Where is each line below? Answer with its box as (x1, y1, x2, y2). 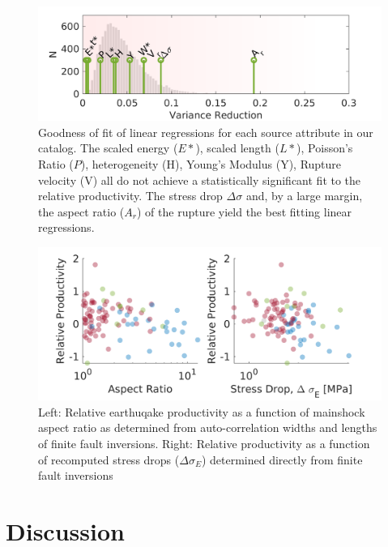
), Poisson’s (296, 139, 353, 156)
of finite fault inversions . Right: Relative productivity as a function (38, 434, 370, 451)
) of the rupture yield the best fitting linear (136, 203, 352, 220)
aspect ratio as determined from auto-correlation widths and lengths (38, 419, 377, 436)
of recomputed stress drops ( (38, 451, 180, 468)
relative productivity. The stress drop (38, 187, 223, 204)
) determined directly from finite (201, 451, 363, 468)
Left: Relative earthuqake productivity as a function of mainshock (38, 403, 365, 420)
